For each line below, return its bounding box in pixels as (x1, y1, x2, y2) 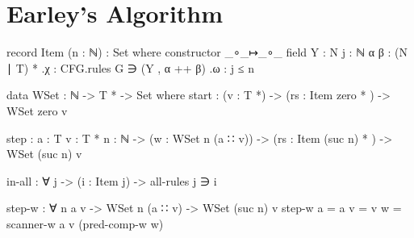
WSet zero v (6, 102, 68, 119)
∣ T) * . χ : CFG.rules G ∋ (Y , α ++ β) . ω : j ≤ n (6, 59, 254, 76)
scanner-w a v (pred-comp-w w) (6, 215, 164, 232)
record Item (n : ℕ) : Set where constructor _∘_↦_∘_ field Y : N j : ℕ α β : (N (6, 44, 408, 61)
